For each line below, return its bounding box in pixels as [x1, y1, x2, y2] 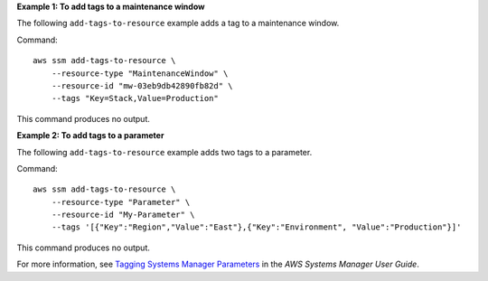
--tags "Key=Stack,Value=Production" [51, 93, 219, 104]
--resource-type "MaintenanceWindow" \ [51, 68, 229, 79]
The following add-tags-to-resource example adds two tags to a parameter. [16, 146, 313, 157]
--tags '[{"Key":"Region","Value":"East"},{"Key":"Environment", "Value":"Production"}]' [51, 222, 462, 232]
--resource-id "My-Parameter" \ [51, 210, 195, 220]
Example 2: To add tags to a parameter [16, 130, 164, 141]
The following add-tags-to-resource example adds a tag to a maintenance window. [16, 18, 340, 29]
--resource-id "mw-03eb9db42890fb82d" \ [51, 80, 234, 90]
